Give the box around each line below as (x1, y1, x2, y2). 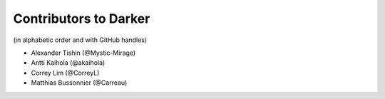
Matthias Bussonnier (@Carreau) (31, 78, 128, 87)
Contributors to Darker (13, 11, 150, 26)
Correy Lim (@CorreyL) (31, 68, 100, 77)
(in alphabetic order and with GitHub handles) (13, 36, 148, 44)
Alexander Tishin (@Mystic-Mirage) (31, 48, 136, 57)
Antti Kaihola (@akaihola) (31, 58, 106, 67)
